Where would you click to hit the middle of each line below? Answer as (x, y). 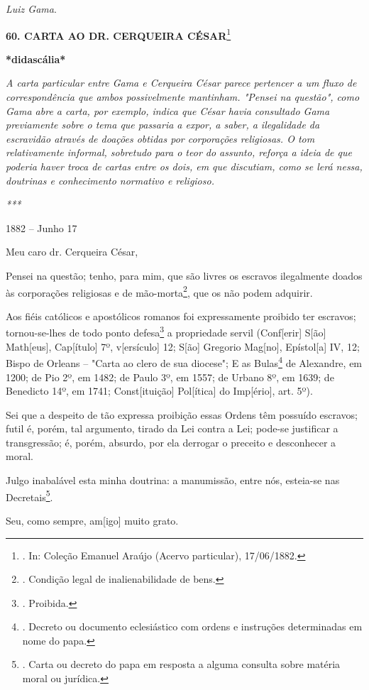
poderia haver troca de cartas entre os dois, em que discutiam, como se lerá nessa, (184, 166)
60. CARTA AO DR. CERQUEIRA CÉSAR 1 (119, 34)
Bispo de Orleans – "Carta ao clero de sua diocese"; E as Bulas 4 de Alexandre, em (184, 362)
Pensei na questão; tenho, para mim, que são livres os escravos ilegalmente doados (184, 275)
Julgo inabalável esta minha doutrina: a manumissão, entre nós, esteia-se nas (173, 480)
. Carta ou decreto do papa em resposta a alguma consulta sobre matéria (181, 664)
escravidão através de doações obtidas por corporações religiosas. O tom (160, 138)
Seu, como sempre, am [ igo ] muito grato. (92, 520)
